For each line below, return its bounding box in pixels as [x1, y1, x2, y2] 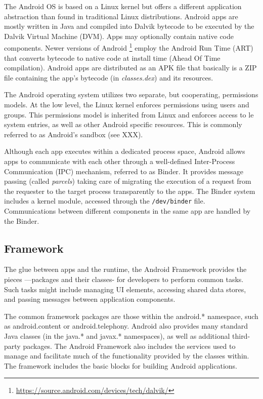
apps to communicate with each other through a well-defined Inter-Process [4, 155, 235, 166]
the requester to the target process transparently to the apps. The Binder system [4, 185, 255, 196]
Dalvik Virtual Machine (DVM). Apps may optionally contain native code [4, 30, 234, 41]
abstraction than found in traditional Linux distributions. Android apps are [4, 11, 238, 21]
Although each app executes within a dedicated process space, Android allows [4, 146, 245, 156]
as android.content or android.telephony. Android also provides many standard [4, 321, 248, 331]
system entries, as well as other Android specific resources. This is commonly [4, 119, 242, 130]
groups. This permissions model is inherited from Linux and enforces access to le [4, 109, 254, 119]
